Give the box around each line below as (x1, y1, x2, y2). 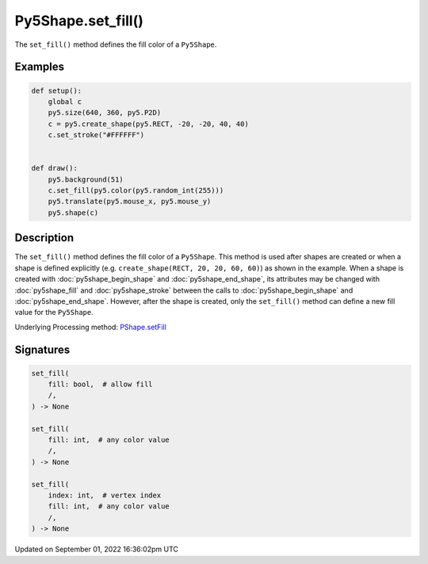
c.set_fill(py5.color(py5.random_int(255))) (48, 186, 224, 195)
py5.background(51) (48, 175, 124, 184)
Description (14, 231, 75, 245)
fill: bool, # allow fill (48, 380, 154, 389)
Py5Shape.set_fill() (14, 12, 144, 29)
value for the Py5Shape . (14, 308, 94, 317)
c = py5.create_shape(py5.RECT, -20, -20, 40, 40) (48, 119, 249, 129)
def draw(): (31, 163, 78, 173)
